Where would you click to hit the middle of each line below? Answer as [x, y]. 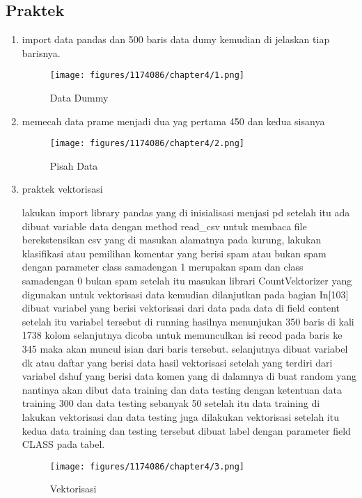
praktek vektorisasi [62, 189]
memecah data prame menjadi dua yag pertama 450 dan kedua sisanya [173, 121]
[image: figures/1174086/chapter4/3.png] [147, 466]
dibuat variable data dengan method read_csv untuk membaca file [164, 226]
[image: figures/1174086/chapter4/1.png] [147, 75]
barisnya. [41, 53]
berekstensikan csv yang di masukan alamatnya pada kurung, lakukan [172, 240]
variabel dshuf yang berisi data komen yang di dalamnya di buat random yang [189, 376]
